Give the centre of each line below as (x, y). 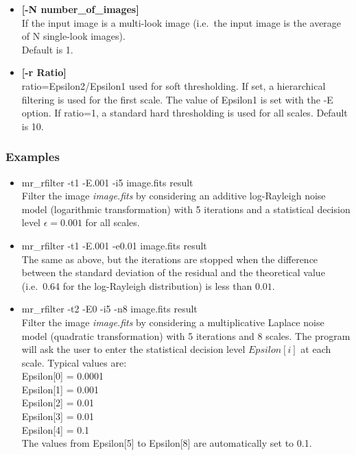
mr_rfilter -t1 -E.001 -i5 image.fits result (107, 182)
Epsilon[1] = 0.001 (60, 389)
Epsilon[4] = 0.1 (56, 429)
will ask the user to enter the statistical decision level (133, 349)
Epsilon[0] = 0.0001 (63, 376)
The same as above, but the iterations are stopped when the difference (170, 259)
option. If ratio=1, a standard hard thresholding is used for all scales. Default (185, 113)
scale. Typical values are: (74, 362)
